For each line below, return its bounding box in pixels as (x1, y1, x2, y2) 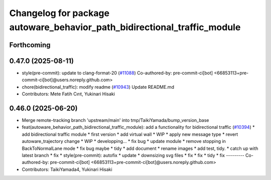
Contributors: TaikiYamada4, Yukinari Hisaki (22, 166, 112, 172)
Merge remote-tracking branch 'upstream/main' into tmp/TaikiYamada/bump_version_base (22, 117, 209, 123)
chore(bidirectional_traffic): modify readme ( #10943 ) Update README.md (22, 84, 174, 90)
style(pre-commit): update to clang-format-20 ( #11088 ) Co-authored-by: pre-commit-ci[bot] (22, 70, 213, 76)
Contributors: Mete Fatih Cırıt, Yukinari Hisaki (22, 91, 115, 97)
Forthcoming (9, 41, 51, 49)
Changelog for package (9, 8, 110, 19)
